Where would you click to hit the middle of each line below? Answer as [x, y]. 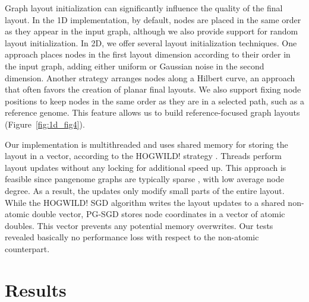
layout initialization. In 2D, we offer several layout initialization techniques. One [151, 42]
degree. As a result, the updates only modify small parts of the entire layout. [145, 190]
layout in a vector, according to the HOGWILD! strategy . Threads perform [144, 156]
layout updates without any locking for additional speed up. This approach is [146, 167]
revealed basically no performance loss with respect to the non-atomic [132, 237]
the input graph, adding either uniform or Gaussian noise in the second [135, 66]
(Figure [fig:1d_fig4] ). [45, 124]
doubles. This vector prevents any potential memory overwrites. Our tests [139, 225]
